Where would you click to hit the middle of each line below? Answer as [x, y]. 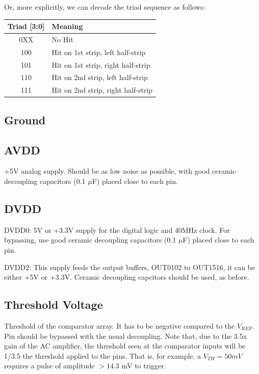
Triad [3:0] [26, 26]
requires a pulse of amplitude [49, 366]
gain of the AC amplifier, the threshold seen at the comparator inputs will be [125, 346]
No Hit [62, 39]
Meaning [67, 26]
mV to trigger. [144, 366]
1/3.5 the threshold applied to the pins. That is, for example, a [103, 355]
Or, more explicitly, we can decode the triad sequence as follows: [105, 7]
